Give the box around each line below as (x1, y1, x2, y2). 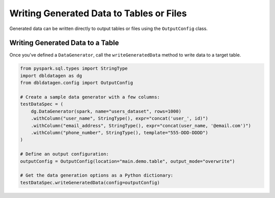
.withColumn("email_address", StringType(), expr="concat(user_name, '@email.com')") (31, 123, 252, 128)
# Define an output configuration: (20, 151, 109, 157)
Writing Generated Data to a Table (9, 39, 119, 47)
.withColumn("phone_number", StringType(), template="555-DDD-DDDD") (31, 130, 208, 135)
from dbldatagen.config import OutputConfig (20, 80, 133, 86)
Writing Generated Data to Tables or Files (9, 8, 187, 19)
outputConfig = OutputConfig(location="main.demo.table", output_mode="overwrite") (20, 158, 235, 164)
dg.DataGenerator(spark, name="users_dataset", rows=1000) (31, 108, 182, 114)
